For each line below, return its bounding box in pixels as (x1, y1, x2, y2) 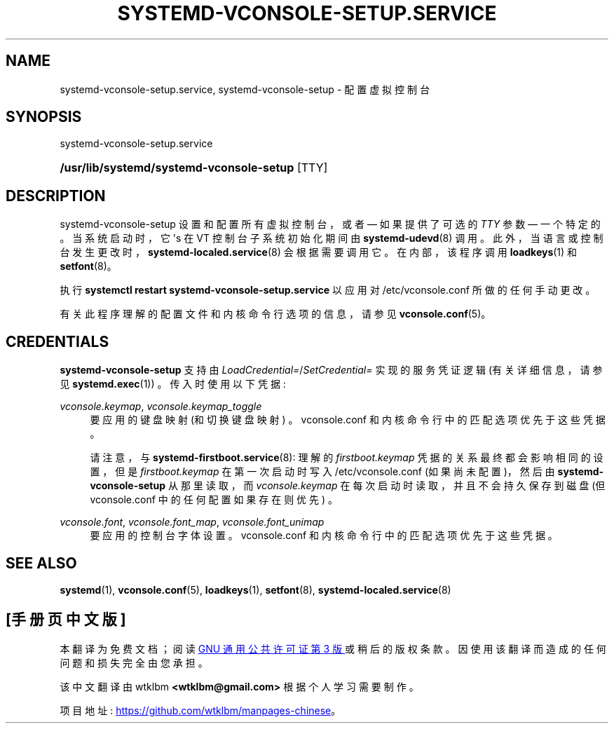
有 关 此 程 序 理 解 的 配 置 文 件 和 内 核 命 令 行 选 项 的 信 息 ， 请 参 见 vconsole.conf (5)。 (60, 308, 491, 320)
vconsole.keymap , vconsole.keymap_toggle (60, 400, 262, 413)
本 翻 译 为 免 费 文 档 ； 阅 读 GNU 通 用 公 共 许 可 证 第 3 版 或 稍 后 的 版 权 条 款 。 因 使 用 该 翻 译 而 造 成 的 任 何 (60, 642, 606, 655)
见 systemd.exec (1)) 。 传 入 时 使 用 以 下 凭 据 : (60, 378, 286, 390)
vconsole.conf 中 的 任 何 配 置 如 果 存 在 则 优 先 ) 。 (90, 493, 339, 506)
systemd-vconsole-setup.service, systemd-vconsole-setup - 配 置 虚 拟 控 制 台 (60, 83, 430, 95)
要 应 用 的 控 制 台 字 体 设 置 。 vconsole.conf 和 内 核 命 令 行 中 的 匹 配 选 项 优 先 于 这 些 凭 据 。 (90, 529, 558, 542)
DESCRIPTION (6, 186, 106, 205)
